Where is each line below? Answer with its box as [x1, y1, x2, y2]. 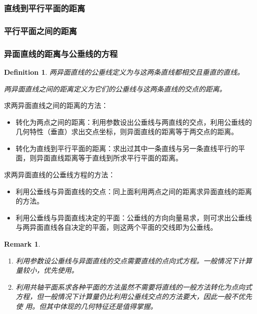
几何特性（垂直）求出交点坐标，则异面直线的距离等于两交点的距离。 [15, 126, 238, 137]
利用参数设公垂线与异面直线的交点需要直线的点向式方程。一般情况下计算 [15, 255, 252, 265]
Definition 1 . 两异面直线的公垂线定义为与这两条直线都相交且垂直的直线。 [4, 66, 244, 77]
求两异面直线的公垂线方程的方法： [4, 169, 115, 180]
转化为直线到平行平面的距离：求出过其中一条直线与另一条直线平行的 [15, 143, 238, 153]
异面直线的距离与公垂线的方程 [4, 47, 118, 59]
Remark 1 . [4, 239, 41, 249]
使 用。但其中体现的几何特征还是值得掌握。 [15, 301, 157, 311]
